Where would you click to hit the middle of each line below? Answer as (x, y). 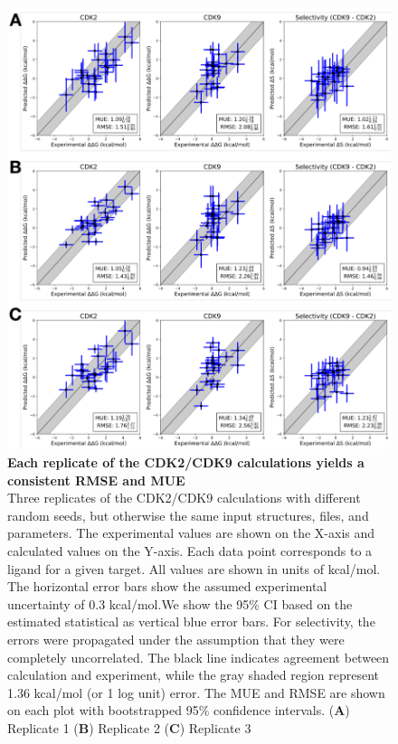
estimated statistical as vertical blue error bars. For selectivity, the (191, 622)
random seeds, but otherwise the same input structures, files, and (188, 515)
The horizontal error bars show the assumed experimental (167, 586)
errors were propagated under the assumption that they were (176, 640)
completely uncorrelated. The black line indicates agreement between (199, 657)
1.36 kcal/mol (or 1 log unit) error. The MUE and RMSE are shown (196, 692)
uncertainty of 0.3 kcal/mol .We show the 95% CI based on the (180, 603)
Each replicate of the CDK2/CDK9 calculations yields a (186, 462)
